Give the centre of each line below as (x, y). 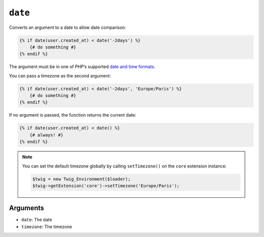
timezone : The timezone (47, 226)
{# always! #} (46, 135)
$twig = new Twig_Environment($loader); (81, 179)
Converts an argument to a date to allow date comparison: (68, 27)
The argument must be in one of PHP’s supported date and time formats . (82, 67)
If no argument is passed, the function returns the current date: (73, 115)
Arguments (27, 208)
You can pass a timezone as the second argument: (60, 75)
